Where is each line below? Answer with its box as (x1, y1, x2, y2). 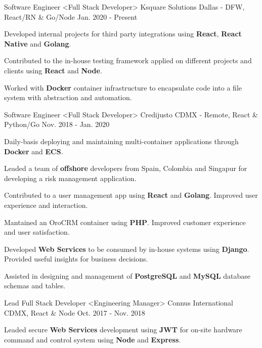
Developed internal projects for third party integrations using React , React (4, 28, 242, 39)
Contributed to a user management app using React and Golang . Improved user (4, 190, 258, 200)
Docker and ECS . (4, 146, 63, 156)
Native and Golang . (4, 38, 71, 49)
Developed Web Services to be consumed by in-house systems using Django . (4, 243, 249, 254)
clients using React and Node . (4, 65, 102, 75)
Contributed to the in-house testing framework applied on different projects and (4, 55, 252, 66)
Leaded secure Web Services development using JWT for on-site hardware (4, 324, 242, 335)
